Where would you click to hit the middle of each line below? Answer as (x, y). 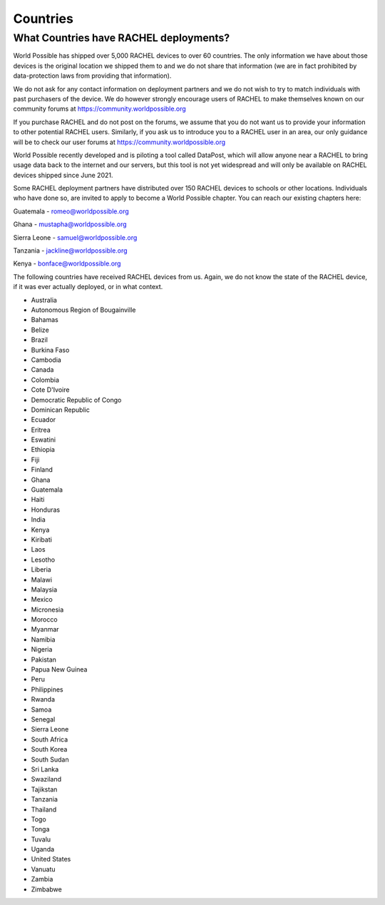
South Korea (49, 749)
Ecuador (43, 420)
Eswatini (43, 440)
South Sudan (50, 759)
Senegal (43, 719)
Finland (42, 470)
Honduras (46, 510)
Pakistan (44, 659)
